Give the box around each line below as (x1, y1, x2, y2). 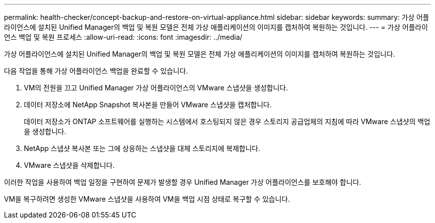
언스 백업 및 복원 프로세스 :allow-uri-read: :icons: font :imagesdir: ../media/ (4, 33, 243, 41)
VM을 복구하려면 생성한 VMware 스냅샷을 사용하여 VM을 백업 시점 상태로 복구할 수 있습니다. (4, 195, 290, 203)
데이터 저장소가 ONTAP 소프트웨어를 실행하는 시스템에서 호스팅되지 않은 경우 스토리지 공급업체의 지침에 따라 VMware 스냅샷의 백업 (24, 117, 431, 126)
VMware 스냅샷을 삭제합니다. (24, 161, 115, 169)
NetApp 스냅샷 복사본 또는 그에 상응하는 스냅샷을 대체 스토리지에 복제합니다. (24, 144, 260, 152)
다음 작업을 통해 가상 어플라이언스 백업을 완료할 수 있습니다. (4, 67, 188, 75)
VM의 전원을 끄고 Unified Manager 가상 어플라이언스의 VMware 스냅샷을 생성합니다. (24, 83, 288, 92)
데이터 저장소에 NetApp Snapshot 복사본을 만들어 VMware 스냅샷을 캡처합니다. (24, 100, 272, 109)
